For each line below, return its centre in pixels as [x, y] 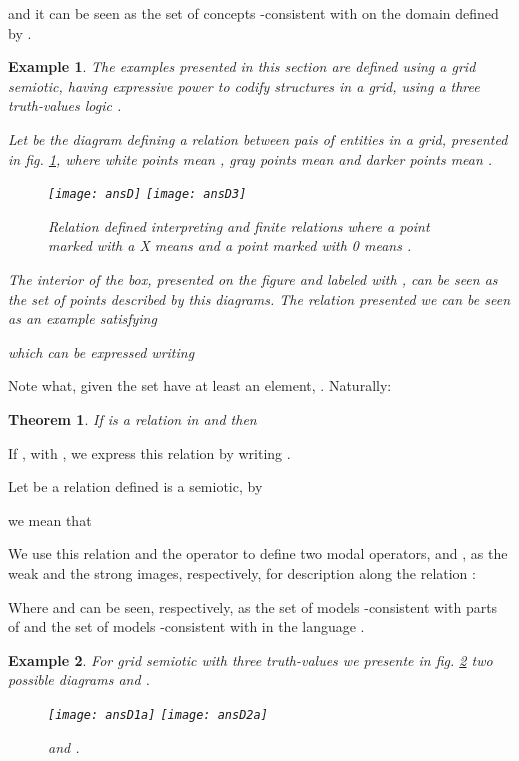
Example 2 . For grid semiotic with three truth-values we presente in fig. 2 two [250, 659]
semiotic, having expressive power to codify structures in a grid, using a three [244, 85]
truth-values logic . [65, 105]
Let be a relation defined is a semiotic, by [135, 486]
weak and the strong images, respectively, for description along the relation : [242, 572]
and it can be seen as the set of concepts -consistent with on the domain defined [253, 13]
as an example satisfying [82, 318]
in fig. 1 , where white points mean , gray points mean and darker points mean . [250, 158]
